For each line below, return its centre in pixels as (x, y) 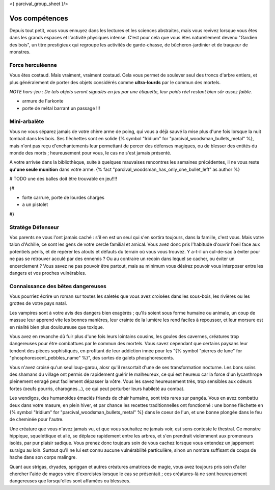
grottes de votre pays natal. (38, 303)
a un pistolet (35, 204)
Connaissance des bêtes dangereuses (58, 286)
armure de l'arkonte (43, 101)
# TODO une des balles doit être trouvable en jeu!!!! (63, 179)
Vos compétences (39, 18)
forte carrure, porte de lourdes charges (63, 198)
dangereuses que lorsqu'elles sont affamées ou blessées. (70, 481)
